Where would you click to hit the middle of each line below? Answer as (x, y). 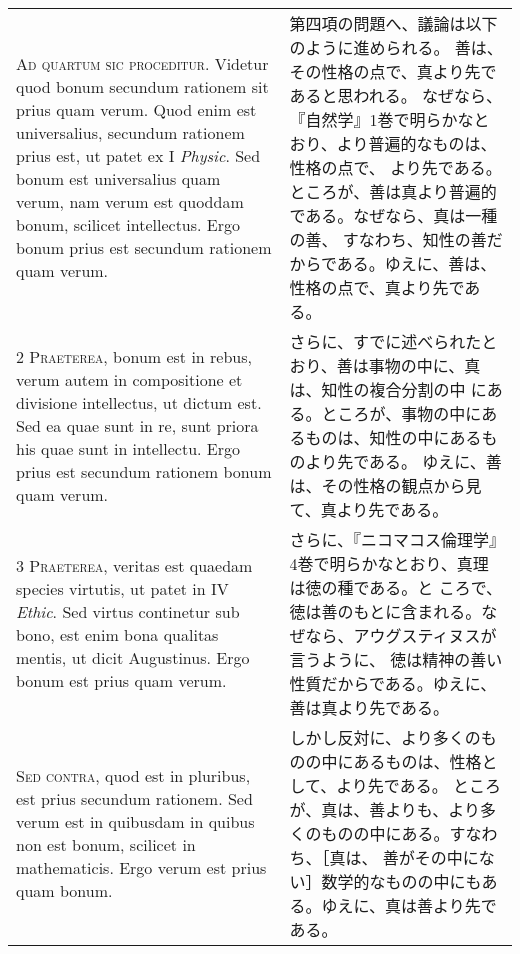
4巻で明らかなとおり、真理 (389, 563)
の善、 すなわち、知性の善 (388, 239)
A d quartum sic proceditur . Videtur (142, 63)
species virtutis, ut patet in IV (122, 588)
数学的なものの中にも (401, 881)
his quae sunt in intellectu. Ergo (128, 448)
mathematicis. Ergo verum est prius (141, 867)
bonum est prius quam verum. (121, 680)
